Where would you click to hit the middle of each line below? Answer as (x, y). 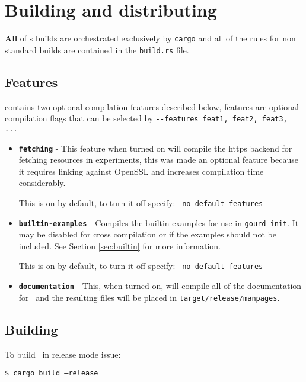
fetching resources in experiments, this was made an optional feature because (158, 160)
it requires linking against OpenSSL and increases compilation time (141, 171)
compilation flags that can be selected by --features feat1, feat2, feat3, (146, 118)
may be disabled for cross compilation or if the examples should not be (147, 234)
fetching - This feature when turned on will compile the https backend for (155, 148)
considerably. (42, 183)
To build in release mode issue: (63, 354)
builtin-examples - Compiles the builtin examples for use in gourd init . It (159, 222)
